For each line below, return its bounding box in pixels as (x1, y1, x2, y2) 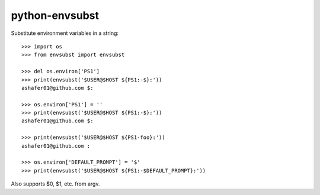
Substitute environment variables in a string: (11, 30, 119, 37)
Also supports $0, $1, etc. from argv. (11, 180, 100, 187)
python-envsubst (11, 9, 100, 22)
